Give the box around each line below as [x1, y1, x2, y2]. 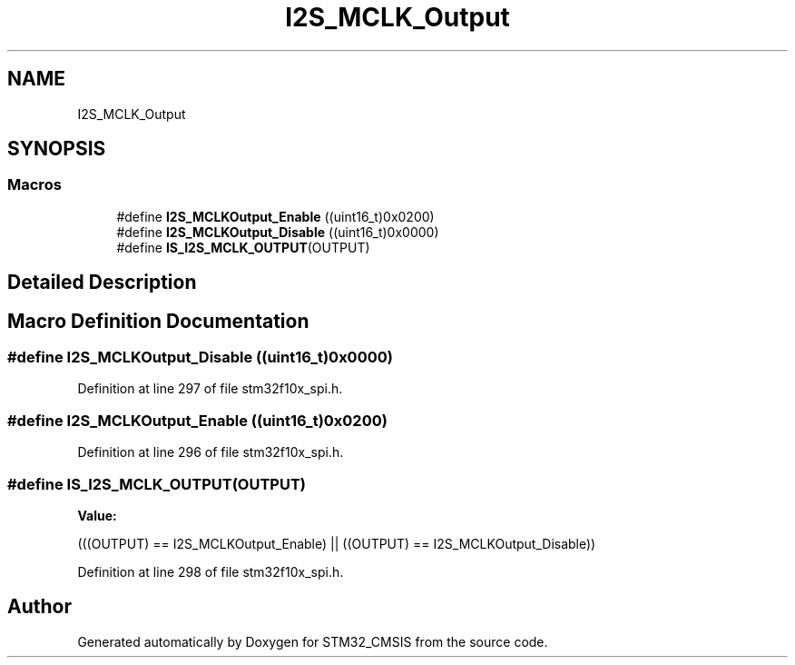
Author [7, 595, 72, 619]
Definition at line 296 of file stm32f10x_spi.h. [77, 444, 344, 461]
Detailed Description [7, 271, 197, 294]
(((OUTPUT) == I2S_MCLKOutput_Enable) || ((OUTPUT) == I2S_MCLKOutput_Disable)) [77, 535, 596, 551]
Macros [7, 175, 62, 194]
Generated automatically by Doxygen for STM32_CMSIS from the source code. [77, 633, 548, 650]
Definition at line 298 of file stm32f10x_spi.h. [77, 563, 344, 580]
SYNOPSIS [7, 137, 106, 161]
